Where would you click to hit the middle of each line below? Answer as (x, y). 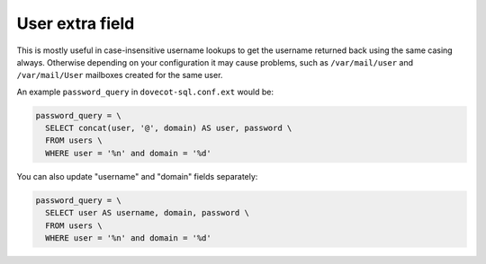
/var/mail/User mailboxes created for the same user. (120, 75)
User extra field (76, 23)
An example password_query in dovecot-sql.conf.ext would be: (145, 92)
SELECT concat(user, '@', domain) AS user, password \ (169, 128)
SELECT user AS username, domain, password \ (147, 213)
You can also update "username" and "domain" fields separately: (137, 176)
